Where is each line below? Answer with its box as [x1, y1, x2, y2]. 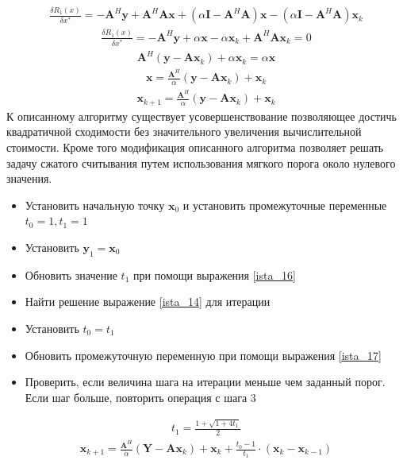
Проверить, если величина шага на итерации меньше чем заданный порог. [25, 373, 386, 390]
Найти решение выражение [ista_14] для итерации [25, 293, 271, 310]
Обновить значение [25, 266, 117, 283]
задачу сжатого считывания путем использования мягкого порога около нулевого [6, 154, 396, 171]
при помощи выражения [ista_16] [133, 266, 296, 283]
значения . [6, 170, 52, 187]
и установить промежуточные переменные [182, 196, 387, 213]
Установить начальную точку [25, 196, 165, 213]
